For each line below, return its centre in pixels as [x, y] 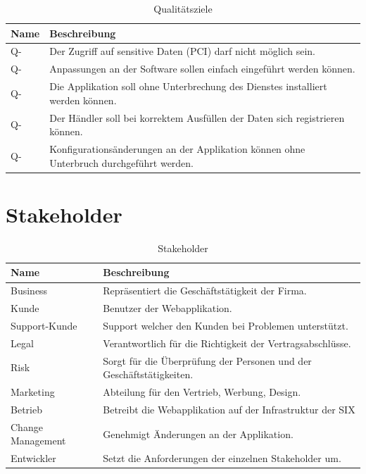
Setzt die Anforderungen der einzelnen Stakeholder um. [222, 458]
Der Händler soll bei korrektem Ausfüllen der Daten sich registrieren [197, 117]
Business [29, 291]
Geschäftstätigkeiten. [148, 374]
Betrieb [26, 409]
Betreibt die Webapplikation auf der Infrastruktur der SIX [229, 409]
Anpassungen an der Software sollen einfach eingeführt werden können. [202, 69]
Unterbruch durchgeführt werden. [122, 162]
